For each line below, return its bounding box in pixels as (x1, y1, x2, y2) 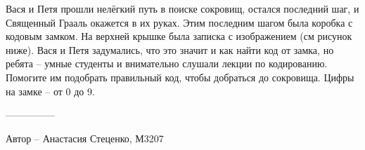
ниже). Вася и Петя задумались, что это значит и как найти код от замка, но (6, 42, 334, 57)
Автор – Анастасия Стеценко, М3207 (6, 130, 164, 145)
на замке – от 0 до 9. (6, 83, 95, 98)
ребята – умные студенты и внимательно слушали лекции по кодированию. (6, 56, 328, 71)
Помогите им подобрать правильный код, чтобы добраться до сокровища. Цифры (6, 69, 354, 84)
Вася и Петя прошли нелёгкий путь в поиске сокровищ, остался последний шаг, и (6, 1, 359, 15)
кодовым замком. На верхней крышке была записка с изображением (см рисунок (6, 29, 352, 43)
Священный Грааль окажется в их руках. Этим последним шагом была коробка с (6, 15, 353, 29)
